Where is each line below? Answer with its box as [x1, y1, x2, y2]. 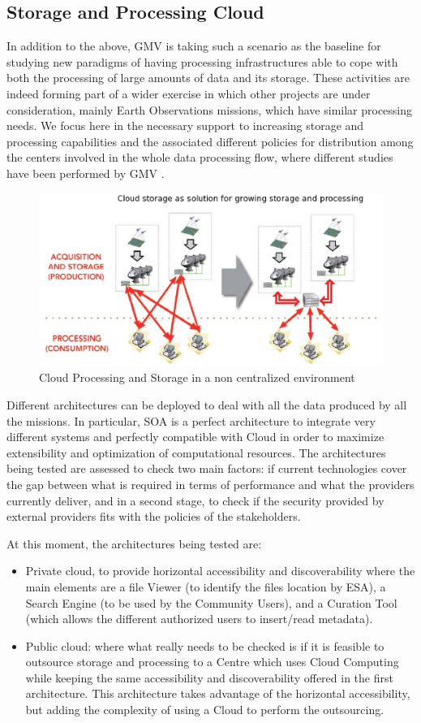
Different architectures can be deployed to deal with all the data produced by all [6, 396, 407, 413]
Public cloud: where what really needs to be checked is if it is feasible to [25, 637, 384, 654]
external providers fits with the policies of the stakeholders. [6, 508, 301, 525]
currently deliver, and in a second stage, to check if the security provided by [6, 491, 384, 509]
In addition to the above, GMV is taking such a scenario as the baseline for [6, 37, 381, 54]
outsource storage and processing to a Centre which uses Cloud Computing [25, 653, 399, 670]
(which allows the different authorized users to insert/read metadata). [25, 610, 373, 627]
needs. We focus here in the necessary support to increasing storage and [6, 117, 364, 134]
